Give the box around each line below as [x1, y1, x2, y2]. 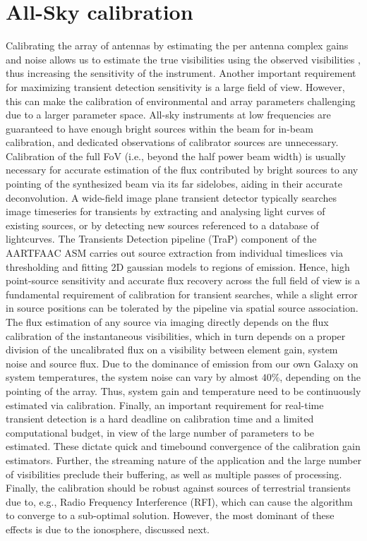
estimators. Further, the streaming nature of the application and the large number [6, 452, 361, 467]
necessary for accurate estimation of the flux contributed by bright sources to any [6, 162, 359, 177]
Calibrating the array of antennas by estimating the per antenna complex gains [6, 38, 349, 53]
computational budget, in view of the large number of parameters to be [6, 425, 314, 439]
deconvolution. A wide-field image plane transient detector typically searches [6, 190, 337, 205]
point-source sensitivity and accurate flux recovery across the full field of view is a [6, 273, 360, 288]
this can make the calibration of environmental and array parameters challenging [6, 93, 356, 108]
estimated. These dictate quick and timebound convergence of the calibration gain [6, 439, 361, 454]
